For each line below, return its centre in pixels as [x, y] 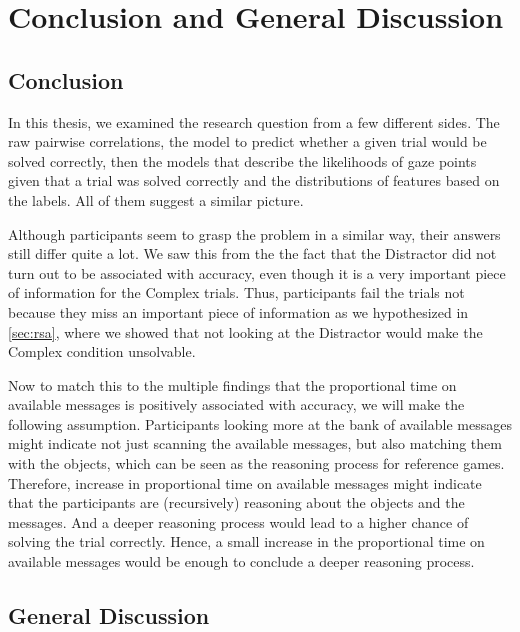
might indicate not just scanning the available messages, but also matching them [255, 443]
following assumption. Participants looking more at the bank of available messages [260, 423]
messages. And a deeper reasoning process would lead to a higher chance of [238, 521]
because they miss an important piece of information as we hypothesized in [238, 311]
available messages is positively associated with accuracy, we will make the [236, 404]
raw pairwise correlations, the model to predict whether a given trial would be [247, 141]
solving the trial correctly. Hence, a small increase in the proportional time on [246, 541]
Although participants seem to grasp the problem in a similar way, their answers [254, 233]
